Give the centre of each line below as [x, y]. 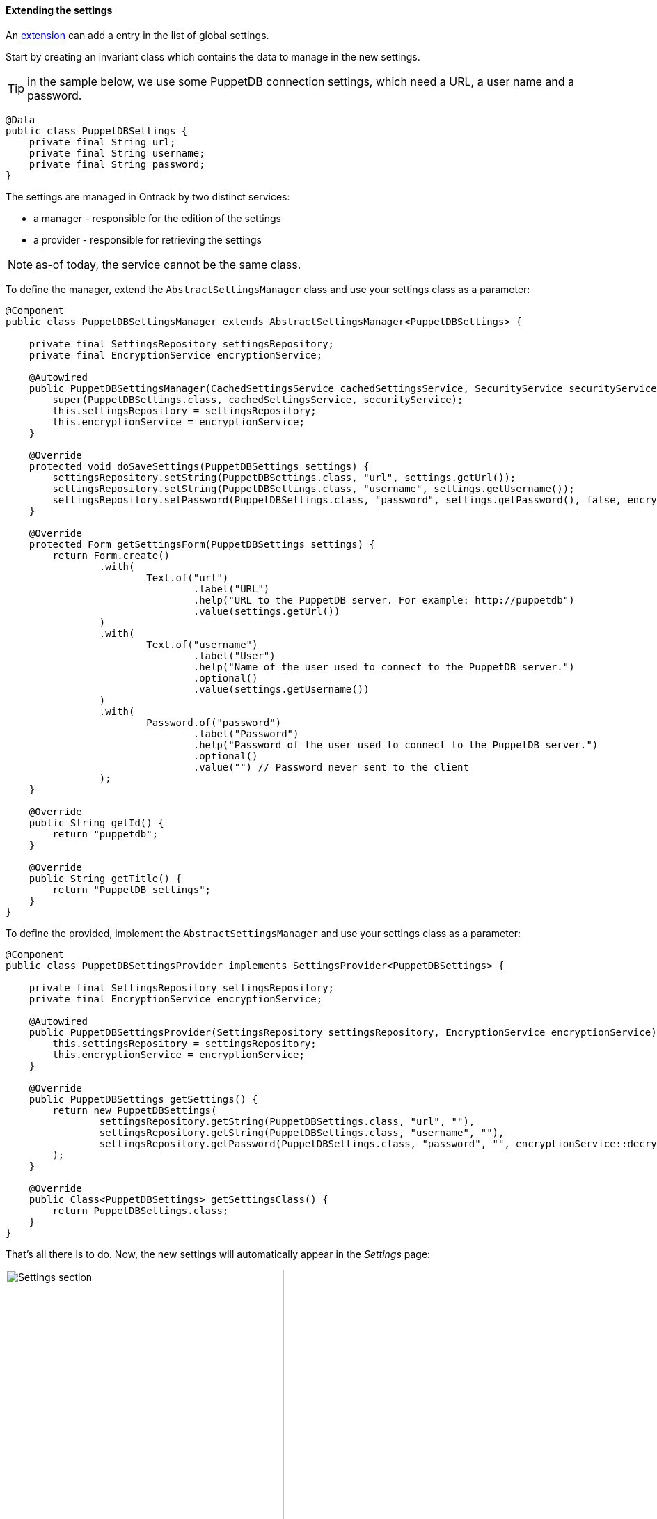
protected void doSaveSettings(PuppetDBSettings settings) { [199, 466]
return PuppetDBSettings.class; [141, 1210]
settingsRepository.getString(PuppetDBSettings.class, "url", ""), [287, 1121]
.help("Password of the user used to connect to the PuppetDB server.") [396, 745]
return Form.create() [111, 555]
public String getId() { [96, 823]
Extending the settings [59, 10]
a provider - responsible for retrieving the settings [148, 239]
